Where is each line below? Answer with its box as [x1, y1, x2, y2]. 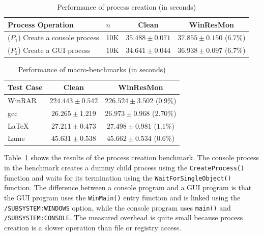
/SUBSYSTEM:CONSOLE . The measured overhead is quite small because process [4, 212, 243, 223]
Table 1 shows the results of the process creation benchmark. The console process [4, 152, 259, 163]
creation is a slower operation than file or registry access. [4, 222, 182, 232]
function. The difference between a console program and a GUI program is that [4, 182, 252, 193]
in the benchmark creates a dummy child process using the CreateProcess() [4, 162, 245, 173]
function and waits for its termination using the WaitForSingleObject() [4, 172, 231, 183]
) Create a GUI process [18, 45, 91, 55]
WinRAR [8, 95, 37, 105]
